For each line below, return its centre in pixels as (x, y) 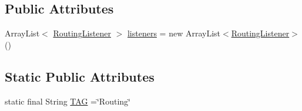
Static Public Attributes (80, 76)
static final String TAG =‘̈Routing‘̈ (68, 101)
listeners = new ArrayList (174, 33)
